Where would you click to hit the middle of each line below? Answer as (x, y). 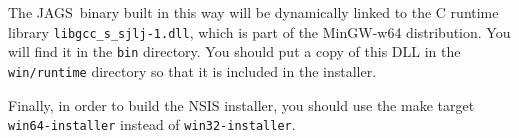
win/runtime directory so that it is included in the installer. (192, 70)
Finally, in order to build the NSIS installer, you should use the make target (241, 104)
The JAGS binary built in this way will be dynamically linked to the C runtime (253, 12)
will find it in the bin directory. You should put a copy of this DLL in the (234, 51)
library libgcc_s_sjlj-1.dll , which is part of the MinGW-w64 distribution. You (259, 31)
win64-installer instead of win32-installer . (152, 124)
